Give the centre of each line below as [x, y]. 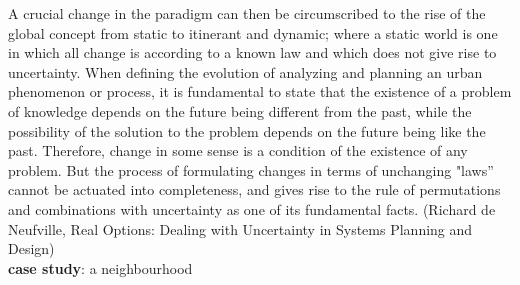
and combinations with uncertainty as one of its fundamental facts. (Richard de [252, 208]
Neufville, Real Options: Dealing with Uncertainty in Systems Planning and [240, 228]
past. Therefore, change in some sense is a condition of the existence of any [238, 150]
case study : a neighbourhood [100, 267]
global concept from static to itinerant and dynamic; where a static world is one [253, 32]
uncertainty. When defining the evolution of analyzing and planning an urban [245, 71]
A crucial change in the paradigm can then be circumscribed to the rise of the [247, 13]
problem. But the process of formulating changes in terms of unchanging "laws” [251, 169]
